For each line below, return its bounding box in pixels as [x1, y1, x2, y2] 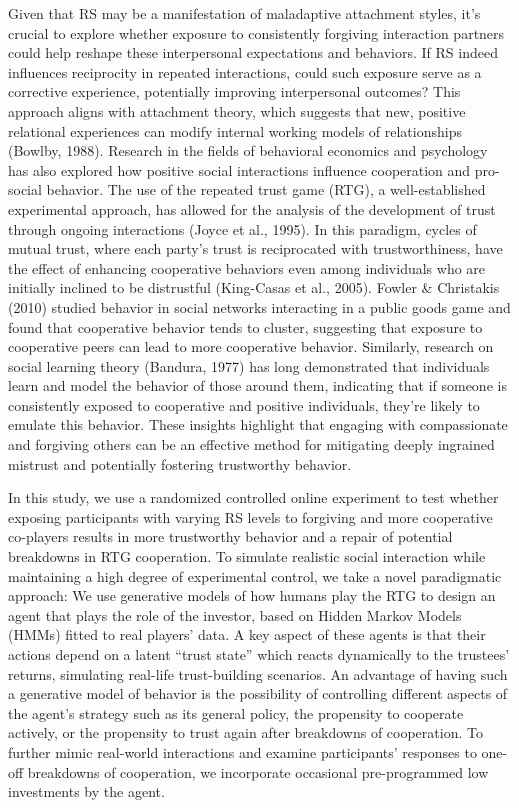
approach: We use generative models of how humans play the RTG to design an [8, 585, 496, 606]
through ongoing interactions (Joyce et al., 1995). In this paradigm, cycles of [8, 218, 477, 239]
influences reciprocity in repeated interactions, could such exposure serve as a [8, 61, 482, 82]
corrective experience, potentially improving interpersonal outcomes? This [8, 81, 461, 102]
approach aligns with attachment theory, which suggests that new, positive [8, 100, 466, 121]
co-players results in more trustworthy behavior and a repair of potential [8, 526, 453, 547]
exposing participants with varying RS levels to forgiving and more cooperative [8, 506, 493, 527]
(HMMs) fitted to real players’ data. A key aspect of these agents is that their [8, 624, 486, 645]
